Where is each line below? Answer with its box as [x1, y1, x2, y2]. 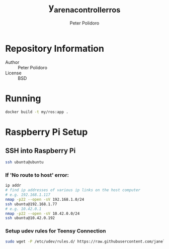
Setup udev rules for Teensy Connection [5, 227, 106, 234]
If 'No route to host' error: [5, 171, 69, 178]
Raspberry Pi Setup [5, 127, 88, 138]
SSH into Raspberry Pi [5, 146, 76, 155]
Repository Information [5, 43, 105, 54]
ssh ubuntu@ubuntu [5, 160, 44, 165]
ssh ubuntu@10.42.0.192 [5, 215, 55, 221]
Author [5, 59, 20, 65]
